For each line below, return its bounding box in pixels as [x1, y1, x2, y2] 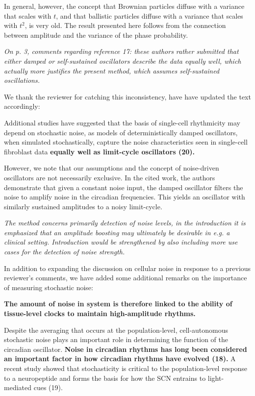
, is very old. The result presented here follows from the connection [25, 20, 226, 30]
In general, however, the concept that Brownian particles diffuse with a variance [4, 1, 245, 11]
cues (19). [33, 382, 63, 393]
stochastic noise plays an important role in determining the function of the [4, 334, 229, 345]
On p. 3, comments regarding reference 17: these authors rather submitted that [4, 46, 239, 56]
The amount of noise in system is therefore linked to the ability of [4, 298, 232, 309]
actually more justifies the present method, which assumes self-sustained [4, 65, 220, 75]
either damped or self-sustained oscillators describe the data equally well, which [4, 55, 241, 66]
